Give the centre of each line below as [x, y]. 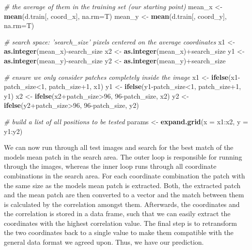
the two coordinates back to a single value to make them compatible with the [119, 232]
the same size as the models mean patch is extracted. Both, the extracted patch [122, 185]
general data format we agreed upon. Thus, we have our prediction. [104, 242]
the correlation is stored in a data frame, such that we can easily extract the [117, 213]
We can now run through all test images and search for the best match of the [119, 147]
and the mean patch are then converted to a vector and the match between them [124, 195]
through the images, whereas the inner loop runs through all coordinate [110, 166]
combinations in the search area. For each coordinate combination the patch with [125, 175]
